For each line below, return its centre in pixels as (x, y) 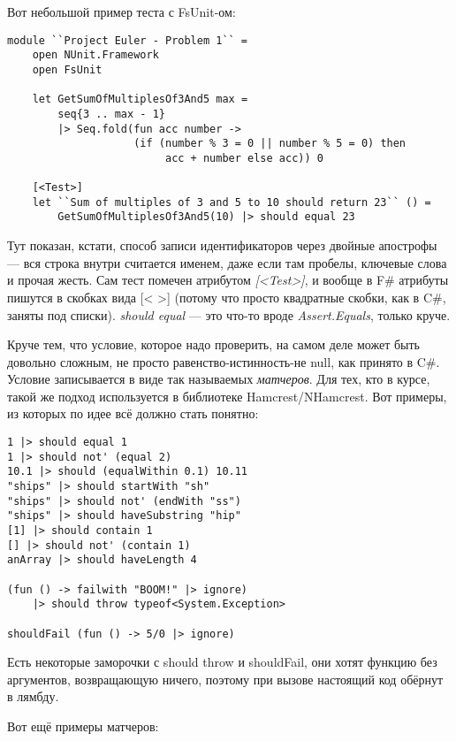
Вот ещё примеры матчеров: (83, 726)
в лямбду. (33, 696)
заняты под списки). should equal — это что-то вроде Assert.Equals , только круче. (229, 314)
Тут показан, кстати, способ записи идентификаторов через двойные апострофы (222, 245)
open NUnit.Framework (95, 55)
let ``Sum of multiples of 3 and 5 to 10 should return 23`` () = (232, 202)
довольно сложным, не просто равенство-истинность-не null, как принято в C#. (224, 361)
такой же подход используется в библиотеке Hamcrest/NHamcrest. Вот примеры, (227, 396)
